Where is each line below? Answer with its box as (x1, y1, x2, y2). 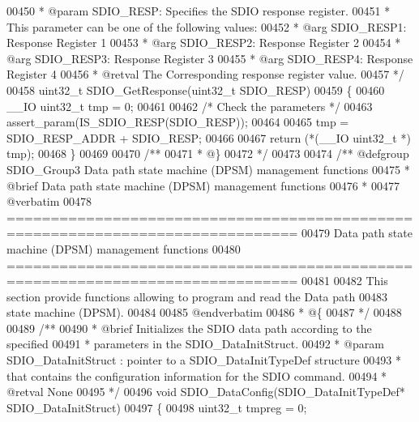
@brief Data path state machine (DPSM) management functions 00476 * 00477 (6, 177, 400, 194)
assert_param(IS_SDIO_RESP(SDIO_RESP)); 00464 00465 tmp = (6, 113, 349, 130)
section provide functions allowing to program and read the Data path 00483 (6, 288, 387, 305)
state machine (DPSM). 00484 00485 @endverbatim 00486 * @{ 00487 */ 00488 (6, 304, 402, 321)
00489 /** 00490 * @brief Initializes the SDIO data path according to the (6, 319, 372, 336)
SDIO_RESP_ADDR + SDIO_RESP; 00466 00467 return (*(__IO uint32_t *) (6, 129, 411, 146)
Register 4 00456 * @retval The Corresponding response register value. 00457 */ (6, 66, 404, 83)
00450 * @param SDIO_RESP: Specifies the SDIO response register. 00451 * (6, 2, 391, 19)
